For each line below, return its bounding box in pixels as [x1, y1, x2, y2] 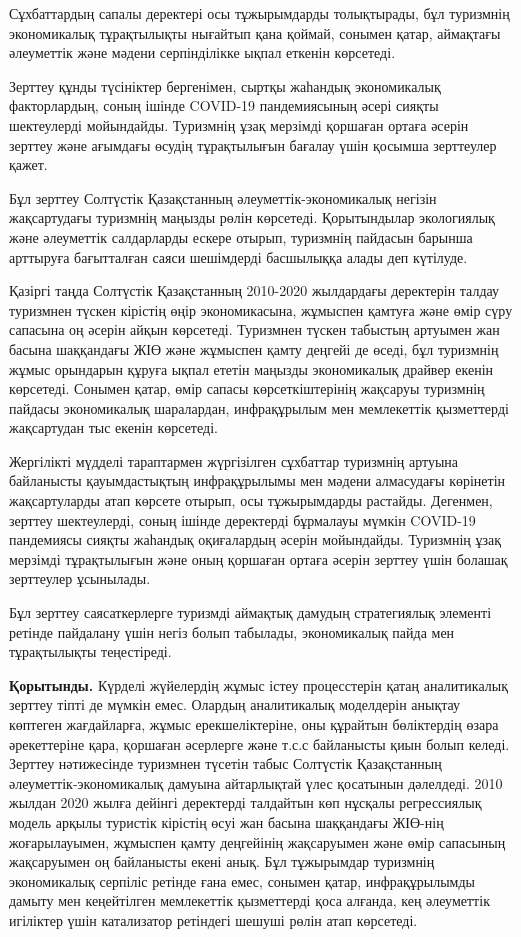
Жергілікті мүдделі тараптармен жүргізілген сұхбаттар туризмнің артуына [9, 450, 459, 471]
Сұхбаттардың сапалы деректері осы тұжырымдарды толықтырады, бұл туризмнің [9, 3, 510, 23]
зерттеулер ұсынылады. [9, 568, 151, 589]
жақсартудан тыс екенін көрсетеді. [9, 417, 218, 438]
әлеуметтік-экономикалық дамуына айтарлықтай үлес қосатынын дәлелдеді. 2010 [9, 772, 503, 793]
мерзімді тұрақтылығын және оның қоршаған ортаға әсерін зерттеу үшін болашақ [9, 548, 508, 569]
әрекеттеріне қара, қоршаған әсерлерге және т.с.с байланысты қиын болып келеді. [9, 733, 510, 754]
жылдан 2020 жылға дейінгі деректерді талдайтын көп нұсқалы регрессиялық [9, 792, 482, 813]
